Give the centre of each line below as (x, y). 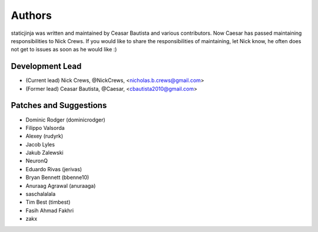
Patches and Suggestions (59, 105)
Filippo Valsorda (45, 128)
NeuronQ (37, 161)
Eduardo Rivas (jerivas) (54, 169)
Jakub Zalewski (45, 153)
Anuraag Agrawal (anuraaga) (61, 185)
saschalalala (41, 194)
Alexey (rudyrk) (44, 136)
